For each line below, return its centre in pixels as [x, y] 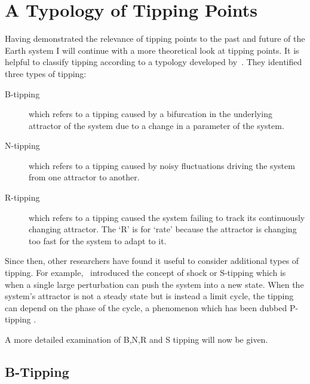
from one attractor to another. [84, 177]
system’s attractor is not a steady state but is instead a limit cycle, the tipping [149, 296]
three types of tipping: [46, 73]
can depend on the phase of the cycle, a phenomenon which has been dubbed [146, 307]
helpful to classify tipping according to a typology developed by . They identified [154, 62]
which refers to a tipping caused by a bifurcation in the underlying [151, 114]
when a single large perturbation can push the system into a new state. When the [154, 284]
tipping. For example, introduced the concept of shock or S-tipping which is [145, 273]
